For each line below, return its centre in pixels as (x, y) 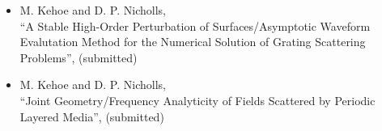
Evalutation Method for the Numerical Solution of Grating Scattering (193, 42)
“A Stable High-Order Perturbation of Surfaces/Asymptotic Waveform (195, 25)
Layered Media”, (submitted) (92, 116)
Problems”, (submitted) (79, 57)
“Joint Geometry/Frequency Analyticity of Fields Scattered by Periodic (197, 100)
